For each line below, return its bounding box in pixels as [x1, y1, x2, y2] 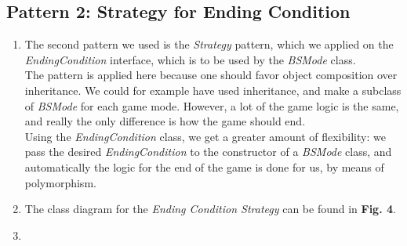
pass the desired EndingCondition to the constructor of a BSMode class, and [24, 143, 392, 160]
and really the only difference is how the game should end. [24, 113, 306, 129]
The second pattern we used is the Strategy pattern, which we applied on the [24, 36, 394, 52]
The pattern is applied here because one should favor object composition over [24, 67, 398, 83]
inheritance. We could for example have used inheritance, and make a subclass [24, 81, 402, 98]
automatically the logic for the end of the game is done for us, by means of [24, 158, 384, 175]
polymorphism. [24, 174, 96, 190]
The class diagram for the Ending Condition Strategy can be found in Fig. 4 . [24, 201, 396, 217]
